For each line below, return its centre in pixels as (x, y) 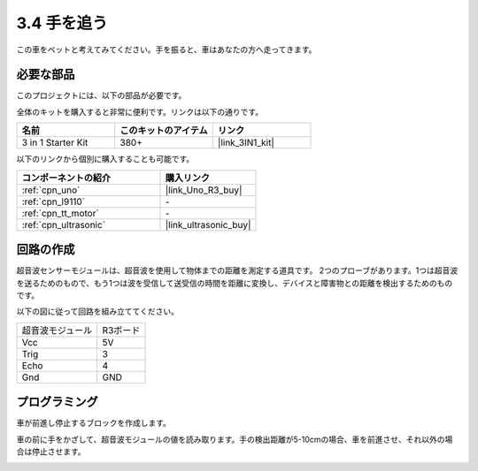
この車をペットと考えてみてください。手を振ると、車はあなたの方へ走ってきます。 (166, 49)
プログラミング (57, 402)
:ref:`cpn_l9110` (54, 201)
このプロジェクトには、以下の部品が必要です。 (101, 95)
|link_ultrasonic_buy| (208, 224)
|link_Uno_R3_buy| (204, 190)
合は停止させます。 (51, 452)
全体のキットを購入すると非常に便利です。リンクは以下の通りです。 (140, 111)
